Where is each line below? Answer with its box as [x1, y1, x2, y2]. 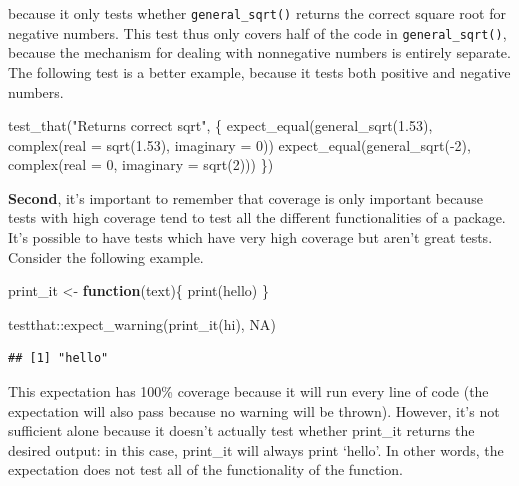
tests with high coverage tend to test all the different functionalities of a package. [8, 207, 506, 228]
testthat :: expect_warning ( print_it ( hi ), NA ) [8, 313, 276, 334]
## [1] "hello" [8, 351, 109, 366]
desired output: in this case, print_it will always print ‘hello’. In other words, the [8, 439, 504, 460]
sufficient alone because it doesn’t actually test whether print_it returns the [8, 420, 475, 441]
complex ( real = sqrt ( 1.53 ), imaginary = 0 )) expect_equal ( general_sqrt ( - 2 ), [8, 134, 471, 155]
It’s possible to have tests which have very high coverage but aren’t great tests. [8, 227, 493, 248]
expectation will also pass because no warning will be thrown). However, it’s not [8, 400, 500, 421]
